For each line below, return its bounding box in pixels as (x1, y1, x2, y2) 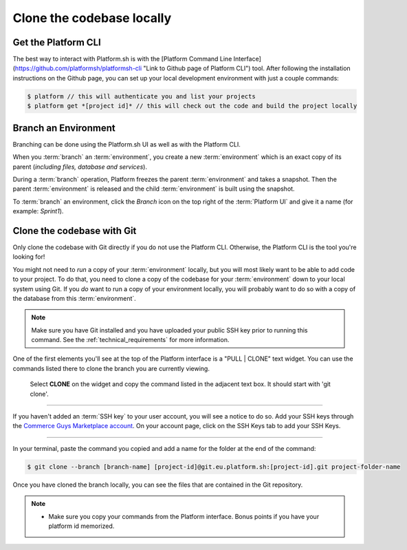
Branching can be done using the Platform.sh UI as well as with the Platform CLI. (12, 140, 241, 148)
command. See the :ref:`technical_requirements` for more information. (31, 336, 230, 344)
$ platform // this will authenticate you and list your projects (27, 92, 256, 100)
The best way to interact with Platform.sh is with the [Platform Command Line (12, 55, 232, 63)
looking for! (12, 253, 45, 261)
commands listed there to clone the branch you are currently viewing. (12, 364, 210, 372)
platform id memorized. (48, 522, 115, 530)
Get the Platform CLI (12, 36, 101, 48)
